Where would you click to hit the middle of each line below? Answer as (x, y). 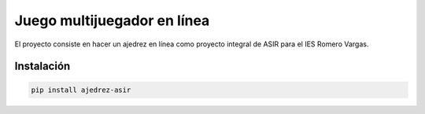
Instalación (42, 66)
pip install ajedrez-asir (81, 90)
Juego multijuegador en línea (112, 20)
